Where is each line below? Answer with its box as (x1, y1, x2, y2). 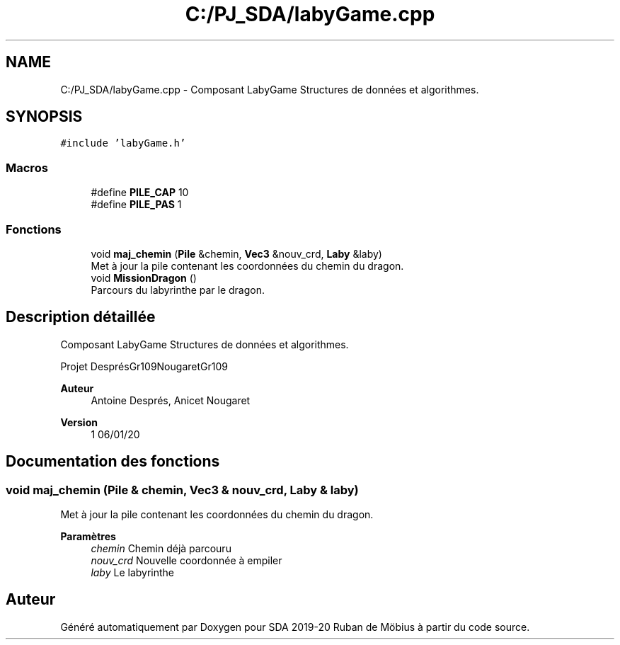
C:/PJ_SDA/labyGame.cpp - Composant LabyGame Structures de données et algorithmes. (60, 83, 479, 96)
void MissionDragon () (91, 271, 197, 284)
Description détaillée (6, 308, 156, 326)
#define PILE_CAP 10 (91, 186, 189, 199)
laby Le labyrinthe (91, 566, 175, 578)
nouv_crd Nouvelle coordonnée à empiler (91, 554, 282, 566)
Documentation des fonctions (6, 452, 220, 471)
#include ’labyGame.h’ (60, 137, 186, 149)
